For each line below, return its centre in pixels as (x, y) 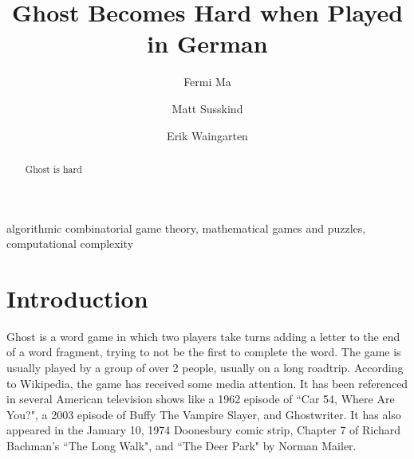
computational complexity (70, 243)
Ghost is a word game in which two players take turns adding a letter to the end (203, 336)
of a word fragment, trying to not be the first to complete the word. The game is (204, 352)
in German (207, 43)
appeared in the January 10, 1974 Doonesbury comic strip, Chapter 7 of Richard (204, 430)
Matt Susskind (207, 108)
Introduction (77, 298)
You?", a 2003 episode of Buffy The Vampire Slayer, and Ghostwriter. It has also (204, 414)
